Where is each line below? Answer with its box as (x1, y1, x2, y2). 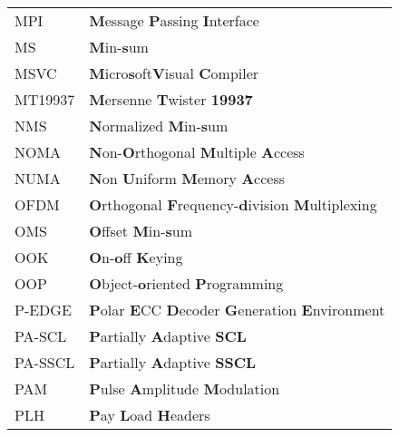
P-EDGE (15, 299, 72, 320)
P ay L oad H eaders (89, 404, 210, 425)
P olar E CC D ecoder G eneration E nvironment (89, 299, 385, 320)
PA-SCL (15, 325, 67, 346)
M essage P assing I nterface (89, 10, 259, 31)
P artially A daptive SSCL (89, 352, 257, 373)
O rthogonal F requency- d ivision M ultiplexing (89, 194, 377, 215)
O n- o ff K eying (89, 247, 183, 267)
